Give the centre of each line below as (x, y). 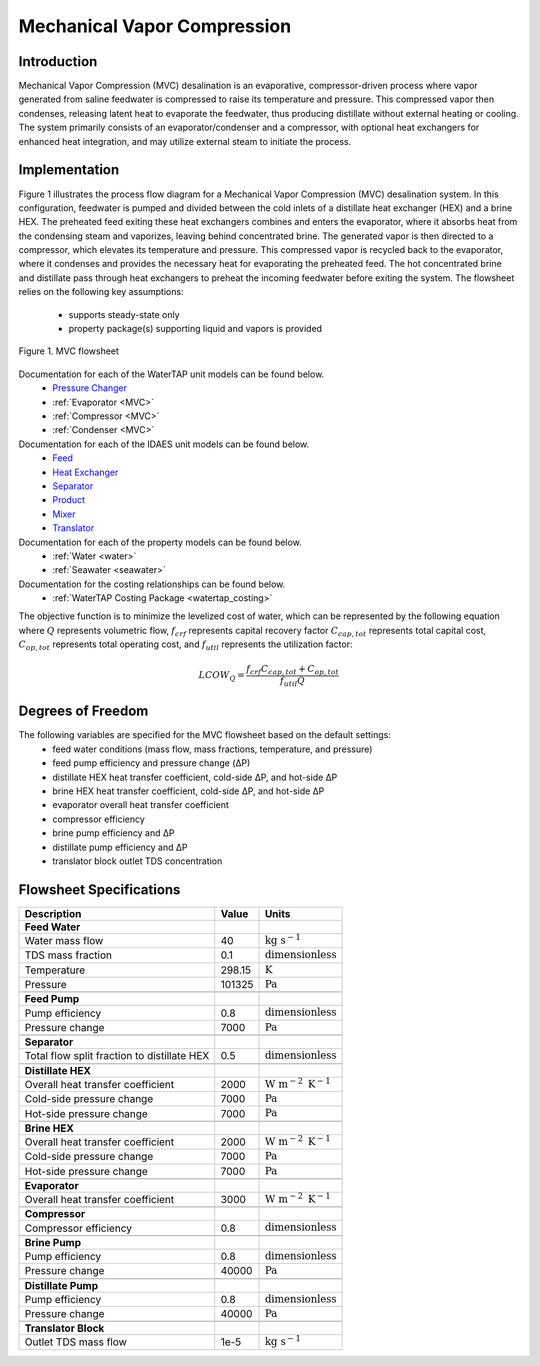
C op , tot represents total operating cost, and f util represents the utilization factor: (186, 645)
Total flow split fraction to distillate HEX (117, 1056)
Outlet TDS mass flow (75, 1342)
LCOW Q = (221, 677)
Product (68, 500)
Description (53, 913)
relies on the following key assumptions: (101, 292)
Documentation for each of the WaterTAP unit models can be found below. (171, 374)
